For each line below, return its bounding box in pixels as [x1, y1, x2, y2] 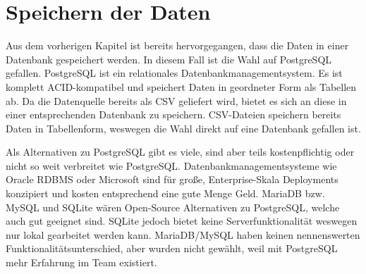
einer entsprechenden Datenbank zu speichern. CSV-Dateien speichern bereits [6, 107, 341, 122]
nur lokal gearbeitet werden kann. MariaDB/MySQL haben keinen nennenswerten [6, 227, 360, 242]
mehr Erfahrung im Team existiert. [6, 255, 157, 270]
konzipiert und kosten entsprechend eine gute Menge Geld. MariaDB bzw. [6, 186, 325, 201]
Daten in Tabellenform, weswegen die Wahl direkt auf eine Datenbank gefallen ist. [6, 120, 361, 135]
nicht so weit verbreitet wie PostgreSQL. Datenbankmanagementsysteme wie [6, 158, 337, 173]
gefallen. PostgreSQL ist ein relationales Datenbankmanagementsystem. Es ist [6, 66, 343, 80]
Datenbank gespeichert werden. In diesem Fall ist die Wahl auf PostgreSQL [6, 51, 332, 66]
